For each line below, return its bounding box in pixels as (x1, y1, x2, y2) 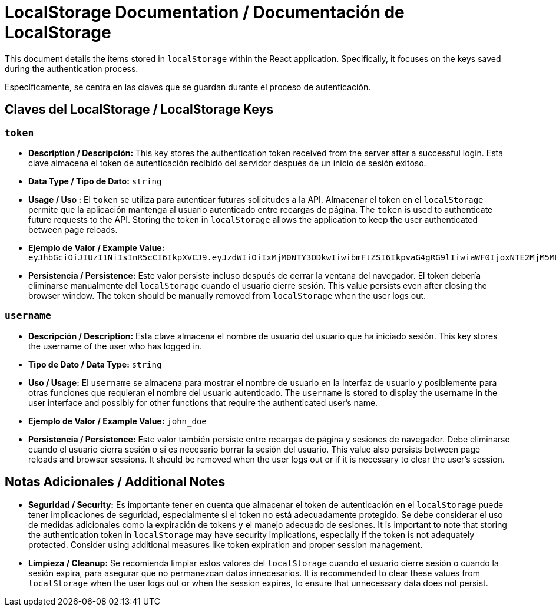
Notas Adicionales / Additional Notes (5, 474, 226, 490)
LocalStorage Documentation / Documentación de (5, 2, 405, 22)
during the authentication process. (5, 63, 138, 74)
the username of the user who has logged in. (28, 341, 203, 351)
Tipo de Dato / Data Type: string (28, 359, 162, 369)
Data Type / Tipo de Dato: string (28, 176, 162, 186)
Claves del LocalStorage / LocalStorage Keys (5, 102, 273, 117)
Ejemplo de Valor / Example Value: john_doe (28, 415, 207, 426)
